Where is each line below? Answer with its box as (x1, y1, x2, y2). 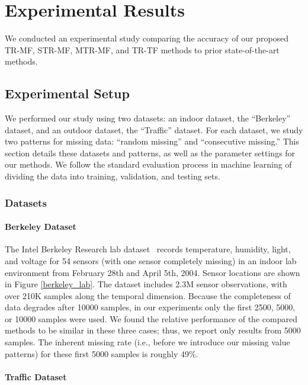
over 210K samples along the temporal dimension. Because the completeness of (5, 289, 291, 301)
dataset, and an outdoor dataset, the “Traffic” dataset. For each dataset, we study (5, 123, 303, 136)
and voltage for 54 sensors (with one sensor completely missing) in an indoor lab (5, 254, 297, 267)
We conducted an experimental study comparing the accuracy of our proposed (5, 32, 289, 44)
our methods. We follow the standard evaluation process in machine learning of (5, 158, 292, 171)
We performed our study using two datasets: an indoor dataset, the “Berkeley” (5, 112, 291, 124)
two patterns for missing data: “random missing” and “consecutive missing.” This (5, 135, 299, 147)
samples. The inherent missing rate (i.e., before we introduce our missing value (5, 336, 290, 348)
